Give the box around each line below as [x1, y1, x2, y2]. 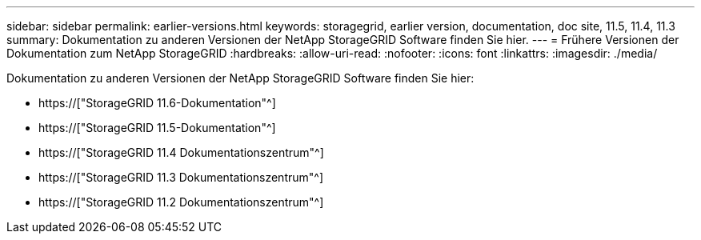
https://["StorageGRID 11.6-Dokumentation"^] [38, 96, 276, 110]
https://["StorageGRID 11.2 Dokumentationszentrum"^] [38, 195, 324, 209]
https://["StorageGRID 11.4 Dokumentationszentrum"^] [38, 146, 324, 159]
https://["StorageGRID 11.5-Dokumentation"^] [38, 121, 276, 134]
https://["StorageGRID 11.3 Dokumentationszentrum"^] [38, 170, 324, 184]
